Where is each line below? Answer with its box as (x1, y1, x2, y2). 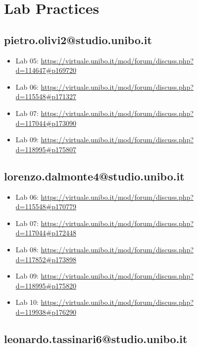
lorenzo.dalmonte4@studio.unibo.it (4, 168, 185, 183)
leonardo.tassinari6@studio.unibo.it (4, 331, 188, 346)
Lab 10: (15, 297, 39, 307)
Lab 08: (15, 244, 39, 254)
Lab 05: (15, 55, 39, 65)
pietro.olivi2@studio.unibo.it (4, 32, 152, 47)
